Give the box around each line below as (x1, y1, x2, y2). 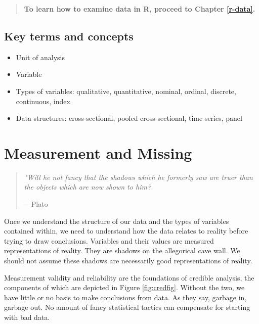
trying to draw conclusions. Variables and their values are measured (4, 235, 214, 246)
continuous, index (16, 96, 70, 106)
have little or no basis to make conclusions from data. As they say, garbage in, (4, 292, 247, 302)
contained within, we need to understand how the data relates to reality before (4, 225, 248, 236)
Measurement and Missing (4, 142, 192, 163)
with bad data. (4, 312, 50, 322)
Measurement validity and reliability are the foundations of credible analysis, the (4, 272, 254, 283)
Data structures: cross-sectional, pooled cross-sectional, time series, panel (16, 113, 242, 123)
